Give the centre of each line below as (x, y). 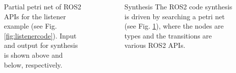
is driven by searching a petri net (175, 16)
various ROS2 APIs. (155, 45)
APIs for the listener (35, 16)
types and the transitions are (168, 35)
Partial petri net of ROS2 (43, 6)
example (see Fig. (30, 26)
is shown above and (33, 55)
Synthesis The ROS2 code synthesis (178, 6)
